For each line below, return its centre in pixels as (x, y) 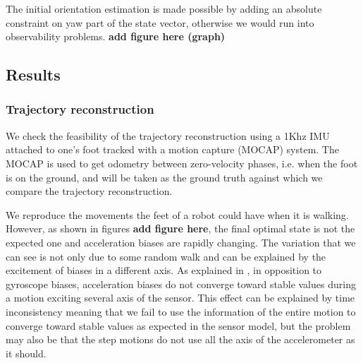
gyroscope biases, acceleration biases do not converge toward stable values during (181, 284)
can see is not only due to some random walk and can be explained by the (166, 256)
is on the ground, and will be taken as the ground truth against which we (164, 177)
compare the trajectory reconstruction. (89, 191)
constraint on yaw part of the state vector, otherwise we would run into (160, 22)
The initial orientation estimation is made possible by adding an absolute (164, 8)
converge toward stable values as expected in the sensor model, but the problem (178, 325)
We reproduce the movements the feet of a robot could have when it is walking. (177, 214)
